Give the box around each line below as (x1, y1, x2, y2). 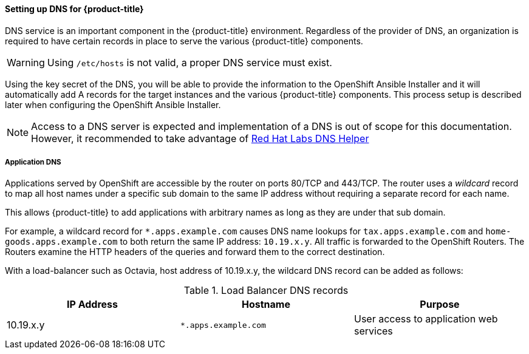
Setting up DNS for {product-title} (5, 4, 144, 14)
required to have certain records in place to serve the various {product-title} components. (5, 35, 363, 46)
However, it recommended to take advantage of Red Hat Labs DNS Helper (31, 132, 369, 145)
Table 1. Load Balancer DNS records (183, 284, 349, 297)
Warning (7, 56, 45, 69)
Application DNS (5, 158, 61, 166)
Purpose (420, 298, 460, 311)
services (353, 325, 393, 338)
